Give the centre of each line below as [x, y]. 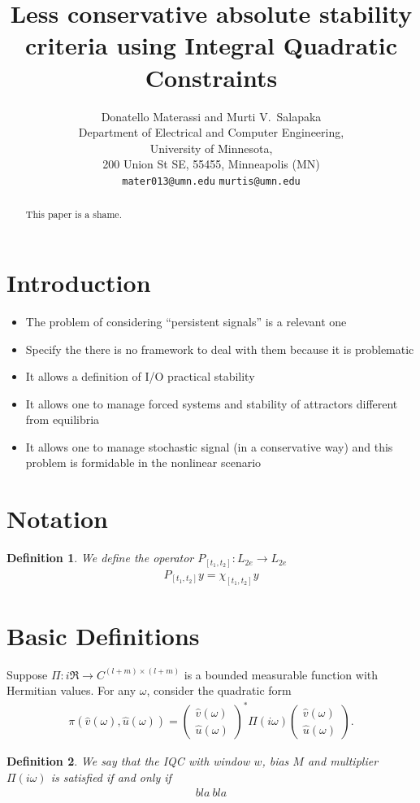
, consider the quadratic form [219, 690]
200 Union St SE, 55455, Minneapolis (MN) [211, 164]
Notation [57, 519]
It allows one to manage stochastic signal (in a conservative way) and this [209, 446]
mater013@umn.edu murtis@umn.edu [211, 181]
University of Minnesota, [211, 148]
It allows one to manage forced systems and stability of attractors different [212, 403]
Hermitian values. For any [71, 690]
